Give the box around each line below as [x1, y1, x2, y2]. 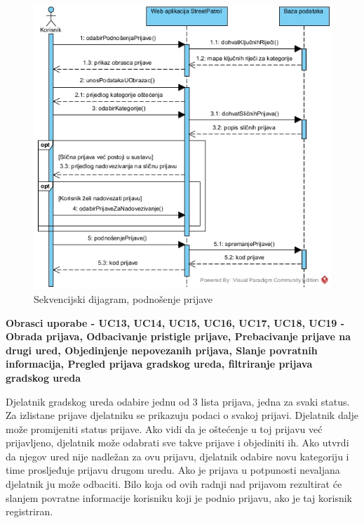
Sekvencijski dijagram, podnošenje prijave [34, 291, 213, 306]
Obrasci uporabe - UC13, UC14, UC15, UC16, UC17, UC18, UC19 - [6, 315, 345, 330]
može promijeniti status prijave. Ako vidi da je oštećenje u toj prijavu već [6, 421, 323, 436]
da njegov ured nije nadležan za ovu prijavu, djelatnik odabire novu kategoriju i [6, 448, 349, 463]
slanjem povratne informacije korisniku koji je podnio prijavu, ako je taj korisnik [6, 490, 353, 505]
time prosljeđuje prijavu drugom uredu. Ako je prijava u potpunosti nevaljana [6, 463, 340, 477]
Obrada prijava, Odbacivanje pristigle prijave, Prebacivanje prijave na [6, 329, 351, 344]
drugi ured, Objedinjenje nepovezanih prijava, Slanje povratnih [6, 342, 318, 357]
